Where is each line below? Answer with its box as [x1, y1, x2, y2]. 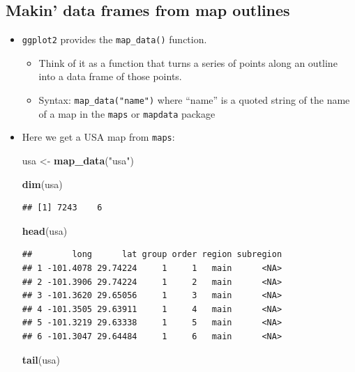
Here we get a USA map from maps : [22, 130, 175, 144]
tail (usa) [22, 352, 61, 366]
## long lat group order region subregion [22, 249, 282, 260]
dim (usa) [22, 176, 63, 191]
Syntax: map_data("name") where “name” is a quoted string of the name [38, 93, 350, 107]
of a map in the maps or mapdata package [38, 106, 216, 121]
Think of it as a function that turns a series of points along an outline [38, 55, 338, 70]
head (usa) [22, 223, 68, 238]
